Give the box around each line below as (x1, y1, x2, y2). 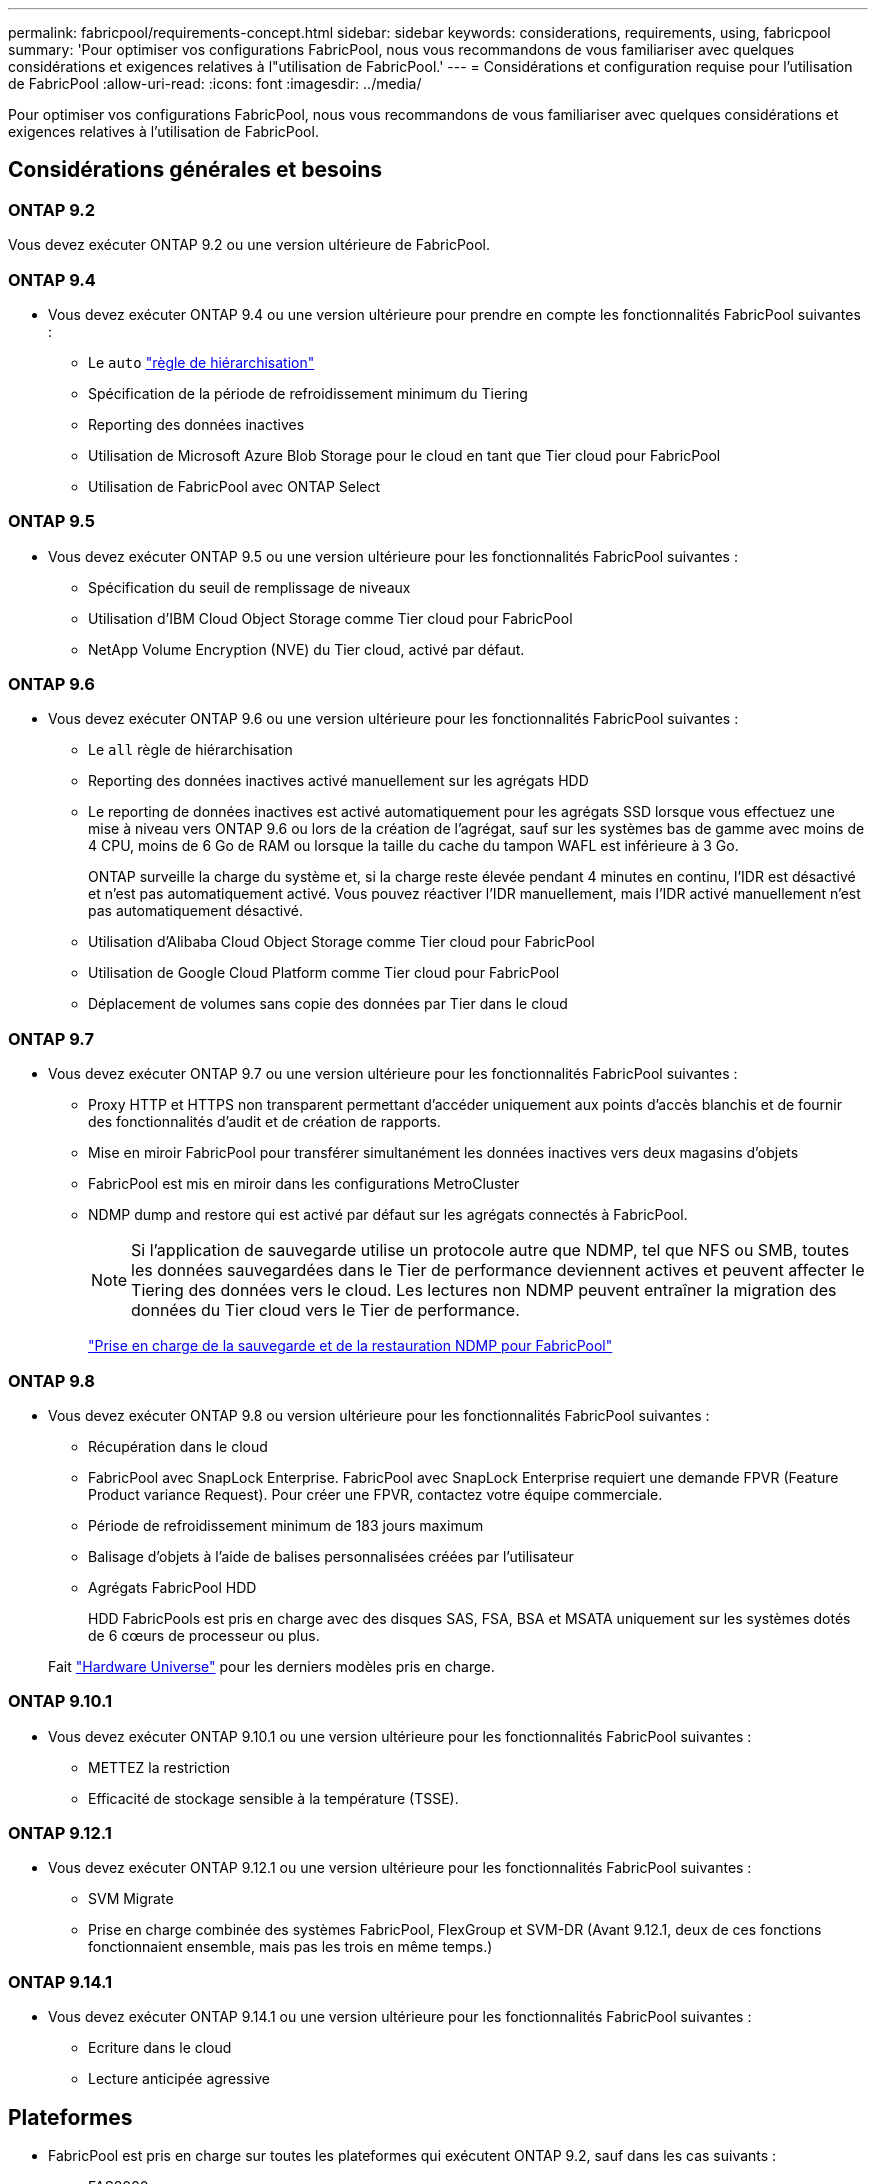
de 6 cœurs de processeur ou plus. (88, 1626, 320, 1644)
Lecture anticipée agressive (88, 2070, 270, 2088)
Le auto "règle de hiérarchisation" (88, 353, 315, 371)
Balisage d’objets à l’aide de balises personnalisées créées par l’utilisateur (88, 1547, 574, 1565)
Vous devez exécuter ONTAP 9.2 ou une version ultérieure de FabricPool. (8, 236, 490, 254)
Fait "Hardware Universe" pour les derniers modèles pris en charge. (48, 1657, 495, 1675)
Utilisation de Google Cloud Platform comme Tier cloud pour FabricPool (88, 964, 560, 982)
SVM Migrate (88, 1890, 174, 1908)
